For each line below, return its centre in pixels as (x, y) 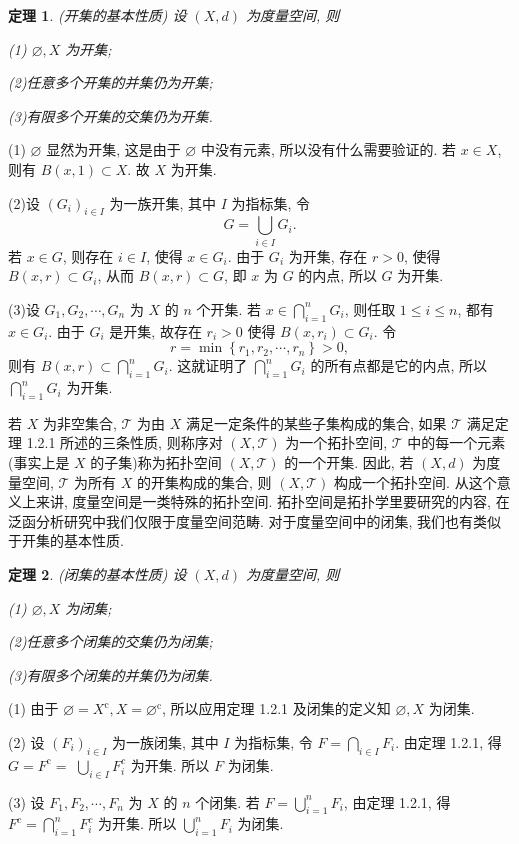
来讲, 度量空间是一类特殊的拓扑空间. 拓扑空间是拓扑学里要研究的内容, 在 (272, 501)
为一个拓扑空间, (336, 442)
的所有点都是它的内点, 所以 (398, 365)
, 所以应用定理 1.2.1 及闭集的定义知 (276, 708)
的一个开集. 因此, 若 (349, 462)
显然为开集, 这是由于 (113, 149)
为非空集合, (79, 422)
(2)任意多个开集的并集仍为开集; (110, 82)
